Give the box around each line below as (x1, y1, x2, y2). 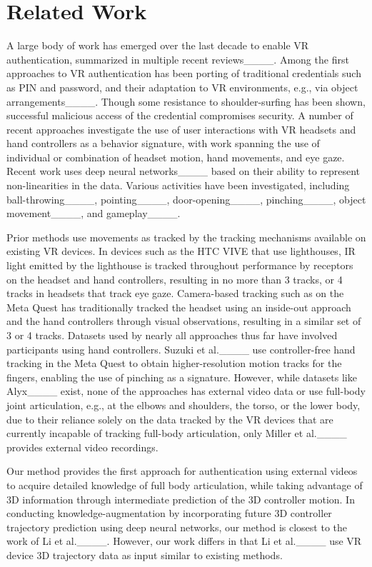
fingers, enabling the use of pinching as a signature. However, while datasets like (6, 369, 357, 384)
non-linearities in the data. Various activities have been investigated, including (6, 178, 350, 193)
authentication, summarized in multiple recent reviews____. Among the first (6, 51, 349, 66)
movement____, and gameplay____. (6, 206, 181, 221)
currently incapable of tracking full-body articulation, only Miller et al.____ (6, 426, 347, 441)
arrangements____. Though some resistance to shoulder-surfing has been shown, (6, 94, 366, 109)
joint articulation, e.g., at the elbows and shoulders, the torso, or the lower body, (6, 397, 361, 412)
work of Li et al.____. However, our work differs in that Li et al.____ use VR (6, 533, 362, 548)
